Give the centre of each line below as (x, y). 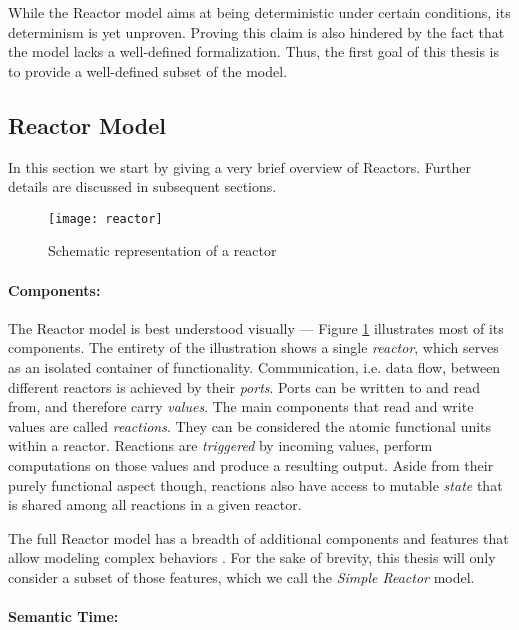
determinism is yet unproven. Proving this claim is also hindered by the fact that (256, 31)
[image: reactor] (105, 218)
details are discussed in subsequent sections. (142, 186)
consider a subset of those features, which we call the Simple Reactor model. (241, 576)
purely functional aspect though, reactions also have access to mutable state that (255, 484)
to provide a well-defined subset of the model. (148, 70)
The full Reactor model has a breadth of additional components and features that (258, 537)
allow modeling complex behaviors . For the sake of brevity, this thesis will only (252, 557)
